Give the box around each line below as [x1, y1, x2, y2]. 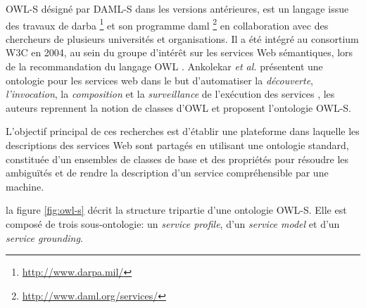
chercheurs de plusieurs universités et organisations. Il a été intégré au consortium [6, 31, 359, 46]
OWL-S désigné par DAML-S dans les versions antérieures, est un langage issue [6, 1, 349, 15]
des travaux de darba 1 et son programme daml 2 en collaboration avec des [6, 15, 329, 32]
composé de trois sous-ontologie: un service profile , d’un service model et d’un [6, 216, 340, 231]
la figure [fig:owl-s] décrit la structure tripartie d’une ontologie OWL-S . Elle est [6, 203, 347, 217]
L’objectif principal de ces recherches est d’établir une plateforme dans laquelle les [6, 124, 360, 139]
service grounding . [6, 230, 83, 245]
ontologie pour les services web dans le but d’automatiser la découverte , [6, 72, 313, 87]
